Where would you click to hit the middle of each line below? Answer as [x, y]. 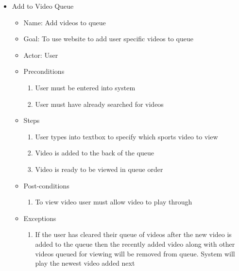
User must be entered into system [85, 87]
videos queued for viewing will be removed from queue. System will [135, 253]
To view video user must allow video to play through [114, 202]
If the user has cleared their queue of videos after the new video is [133, 234]
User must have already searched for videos [99, 104]
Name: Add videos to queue [65, 22]
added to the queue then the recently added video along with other [135, 244]
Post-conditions [46, 185]
